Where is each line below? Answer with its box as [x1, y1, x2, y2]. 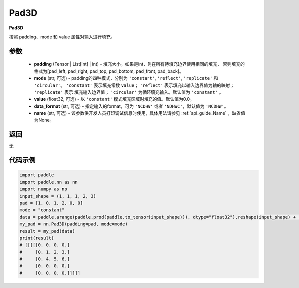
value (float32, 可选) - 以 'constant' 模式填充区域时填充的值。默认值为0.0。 [34, 96, 194, 102]
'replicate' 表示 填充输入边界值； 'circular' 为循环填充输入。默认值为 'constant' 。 [34, 89, 224, 95]
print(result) [19, 235, 54, 241]
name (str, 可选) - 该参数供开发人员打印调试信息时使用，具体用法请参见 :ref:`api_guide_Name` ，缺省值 [34, 110, 246, 116]
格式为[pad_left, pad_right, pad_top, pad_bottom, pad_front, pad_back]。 [34, 68, 184, 74]
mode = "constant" [19, 207, 65, 213]
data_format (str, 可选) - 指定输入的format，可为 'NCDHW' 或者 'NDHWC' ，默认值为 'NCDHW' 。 [34, 103, 229, 109]
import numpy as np [19, 186, 67, 192]
